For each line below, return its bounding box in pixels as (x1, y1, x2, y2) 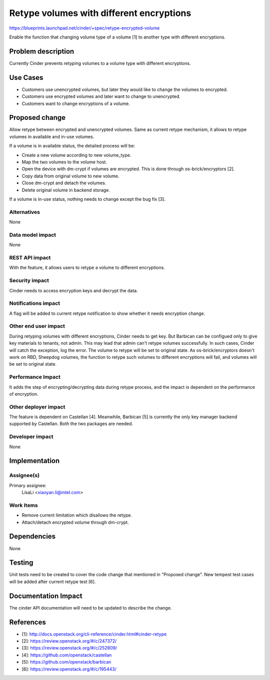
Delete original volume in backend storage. (21, 187, 110, 193)
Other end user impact (9, 323, 65, 330)
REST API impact (9, 254, 51, 261)
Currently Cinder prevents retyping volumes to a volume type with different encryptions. (9, 60, 191, 66)
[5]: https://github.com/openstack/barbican (21, 659, 111, 665)
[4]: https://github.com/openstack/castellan (21, 652, 112, 658)
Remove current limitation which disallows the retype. (21, 512, 132, 518)
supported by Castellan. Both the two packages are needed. (9, 421, 133, 427)
